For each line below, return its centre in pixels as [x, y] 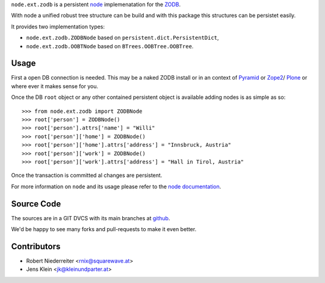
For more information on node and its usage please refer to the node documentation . [116, 186]
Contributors [36, 246]
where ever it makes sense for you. [55, 86]
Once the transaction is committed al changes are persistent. [87, 176]
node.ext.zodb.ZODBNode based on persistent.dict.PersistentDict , [122, 38]
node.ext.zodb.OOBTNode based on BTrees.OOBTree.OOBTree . [110, 46]
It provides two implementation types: [58, 27]
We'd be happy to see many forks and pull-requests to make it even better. [104, 229]
